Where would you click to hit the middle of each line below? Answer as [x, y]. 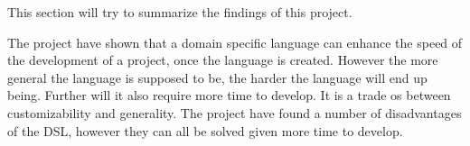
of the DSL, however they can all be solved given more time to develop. [205, 130]
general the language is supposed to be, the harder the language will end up [217, 77]
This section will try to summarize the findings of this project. [180, 12]
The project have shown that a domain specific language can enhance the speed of [235, 42]
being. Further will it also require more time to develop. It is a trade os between [229, 95]
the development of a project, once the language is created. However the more [223, 60]
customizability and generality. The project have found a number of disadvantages [235, 112]
